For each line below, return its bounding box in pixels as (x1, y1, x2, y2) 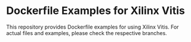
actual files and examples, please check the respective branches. (6, 29, 167, 36)
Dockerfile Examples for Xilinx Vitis (6, 4, 185, 17)
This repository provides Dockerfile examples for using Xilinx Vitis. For (6, 23, 179, 30)
